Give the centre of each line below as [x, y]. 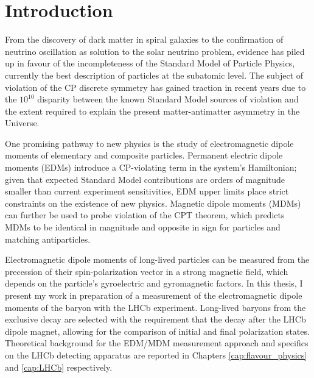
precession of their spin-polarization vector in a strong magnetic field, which [147, 271]
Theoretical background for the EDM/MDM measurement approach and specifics [157, 343]
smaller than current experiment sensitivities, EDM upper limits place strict [147, 191]
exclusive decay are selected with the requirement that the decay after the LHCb [155, 319]
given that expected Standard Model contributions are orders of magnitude [145, 179]
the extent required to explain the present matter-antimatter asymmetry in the [152, 111]
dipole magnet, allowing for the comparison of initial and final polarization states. [157, 331]
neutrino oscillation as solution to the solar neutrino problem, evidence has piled [155, 51]
